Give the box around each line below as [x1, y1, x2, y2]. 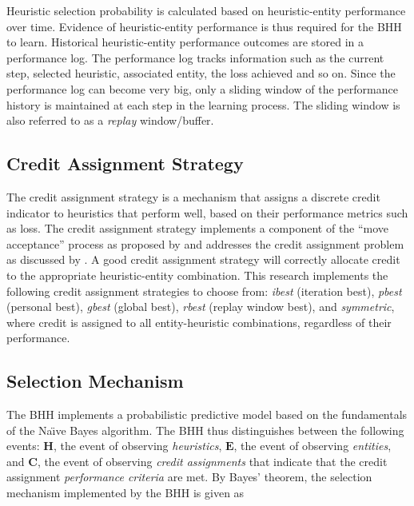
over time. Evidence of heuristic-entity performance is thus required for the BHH [6, 18, 402, 34]
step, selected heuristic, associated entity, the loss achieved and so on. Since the [6, 65, 396, 82]
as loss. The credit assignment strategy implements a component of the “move [6, 220, 389, 237]
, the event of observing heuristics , [53, 437, 222, 454]
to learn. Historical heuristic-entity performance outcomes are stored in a [6, 34, 364, 50]
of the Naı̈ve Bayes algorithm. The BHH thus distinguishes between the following [6, 421, 404, 438]
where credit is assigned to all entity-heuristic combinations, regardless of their [6, 313, 392, 330]
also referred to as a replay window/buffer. [6, 112, 214, 129]
